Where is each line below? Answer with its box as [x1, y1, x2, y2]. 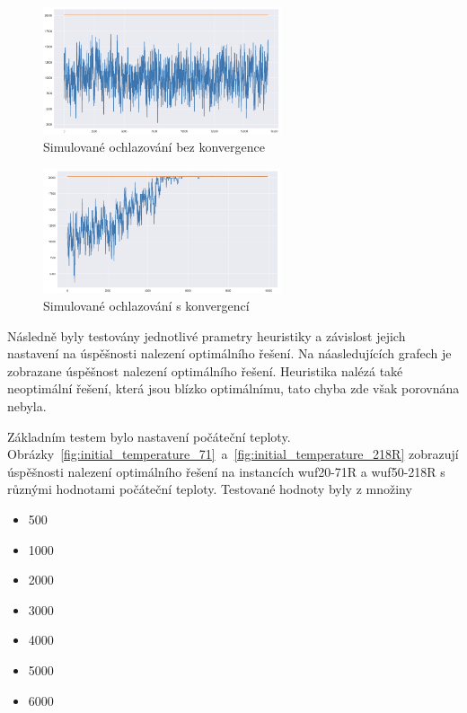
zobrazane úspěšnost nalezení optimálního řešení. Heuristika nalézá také [7, 361, 403, 380]
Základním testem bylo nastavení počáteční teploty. [7, 427, 291, 445]
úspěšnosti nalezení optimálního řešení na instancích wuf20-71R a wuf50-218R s [7, 462, 445, 480]
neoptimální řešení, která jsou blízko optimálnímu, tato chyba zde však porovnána [7, 379, 460, 398]
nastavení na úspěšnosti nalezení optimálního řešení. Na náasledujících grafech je [7, 344, 452, 363]
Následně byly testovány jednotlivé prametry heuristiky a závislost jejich [7, 326, 406, 345]
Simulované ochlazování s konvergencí [43, 296, 250, 315]
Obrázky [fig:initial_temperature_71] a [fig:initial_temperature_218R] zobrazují [7, 445, 459, 463]
